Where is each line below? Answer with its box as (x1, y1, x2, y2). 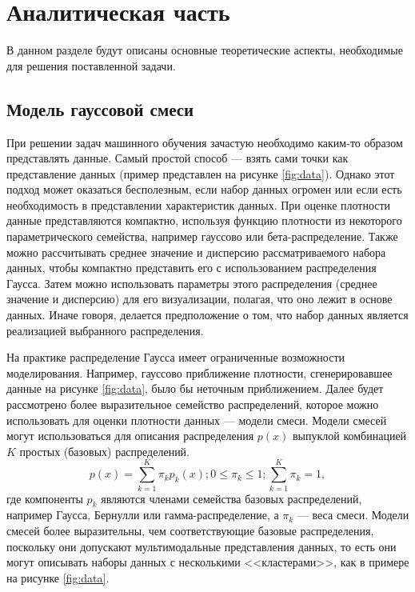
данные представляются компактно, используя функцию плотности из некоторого (6, 212, 402, 229)
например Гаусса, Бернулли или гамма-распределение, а (6, 506, 279, 523)
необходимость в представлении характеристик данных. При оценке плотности (6, 196, 391, 213)
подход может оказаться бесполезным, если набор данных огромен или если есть (6, 181, 402, 198)
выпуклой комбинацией (292, 427, 407, 444)
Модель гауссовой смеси (6, 96, 194, 121)
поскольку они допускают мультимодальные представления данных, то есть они (6, 538, 397, 554)
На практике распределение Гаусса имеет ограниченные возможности (6, 349, 345, 366)
